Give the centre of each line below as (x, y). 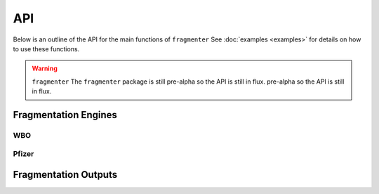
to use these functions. (46, 48)
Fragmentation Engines (65, 115)
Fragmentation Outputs (65, 175)
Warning (45, 69)
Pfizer (24, 154)
